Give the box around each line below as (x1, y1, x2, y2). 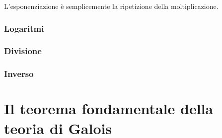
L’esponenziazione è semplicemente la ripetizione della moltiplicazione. (4, 1, 219, 11)
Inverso (4, 68, 34, 80)
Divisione (4, 45, 42, 57)
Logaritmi (4, 22, 44, 34)
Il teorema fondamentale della (4, 98, 214, 119)
